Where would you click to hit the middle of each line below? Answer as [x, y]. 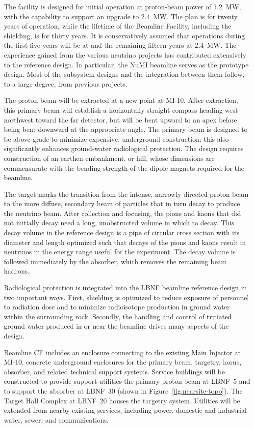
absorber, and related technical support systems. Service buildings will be [114, 371]
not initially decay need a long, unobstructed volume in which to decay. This [119, 223]
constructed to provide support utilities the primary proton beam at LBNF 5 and [127, 381]
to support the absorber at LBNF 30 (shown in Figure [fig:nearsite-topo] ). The [123, 390]
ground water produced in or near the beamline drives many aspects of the [116, 326]
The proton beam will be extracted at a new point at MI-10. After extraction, [121, 100]
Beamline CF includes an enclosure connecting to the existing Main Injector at [122, 352]
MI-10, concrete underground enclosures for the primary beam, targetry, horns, [123, 362]
